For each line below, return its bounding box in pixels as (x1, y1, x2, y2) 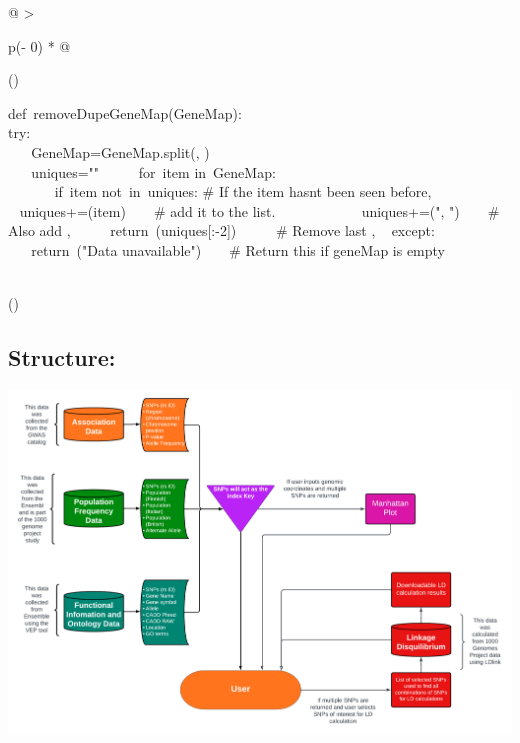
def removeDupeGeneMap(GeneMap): (8, 102, 242, 123)
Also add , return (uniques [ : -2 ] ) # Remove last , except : (8, 220, 435, 241)
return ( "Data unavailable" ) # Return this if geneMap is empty (31, 239, 446, 260)
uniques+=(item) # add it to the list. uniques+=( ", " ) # (19, 200, 500, 221)
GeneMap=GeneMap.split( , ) (31, 141, 210, 162)
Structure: (8, 342, 116, 373)
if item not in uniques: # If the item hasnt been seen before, (54, 181, 432, 202)
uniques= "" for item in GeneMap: (31, 161, 276, 182)
